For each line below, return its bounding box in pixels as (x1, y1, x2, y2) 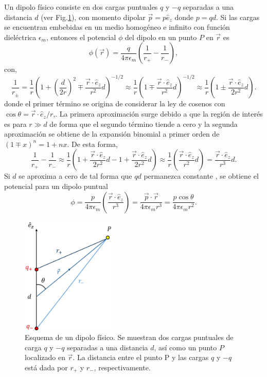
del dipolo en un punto (125, 31, 197, 42)
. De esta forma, (67, 138, 118, 149)
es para (4, 118, 27, 129)
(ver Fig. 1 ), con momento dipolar (41, 11, 146, 22)
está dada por (25, 362, 68, 372)
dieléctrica (4, 31, 37, 42)
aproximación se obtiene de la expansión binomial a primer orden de (4, 128, 220, 139)
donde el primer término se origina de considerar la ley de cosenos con (4, 98, 225, 109)
